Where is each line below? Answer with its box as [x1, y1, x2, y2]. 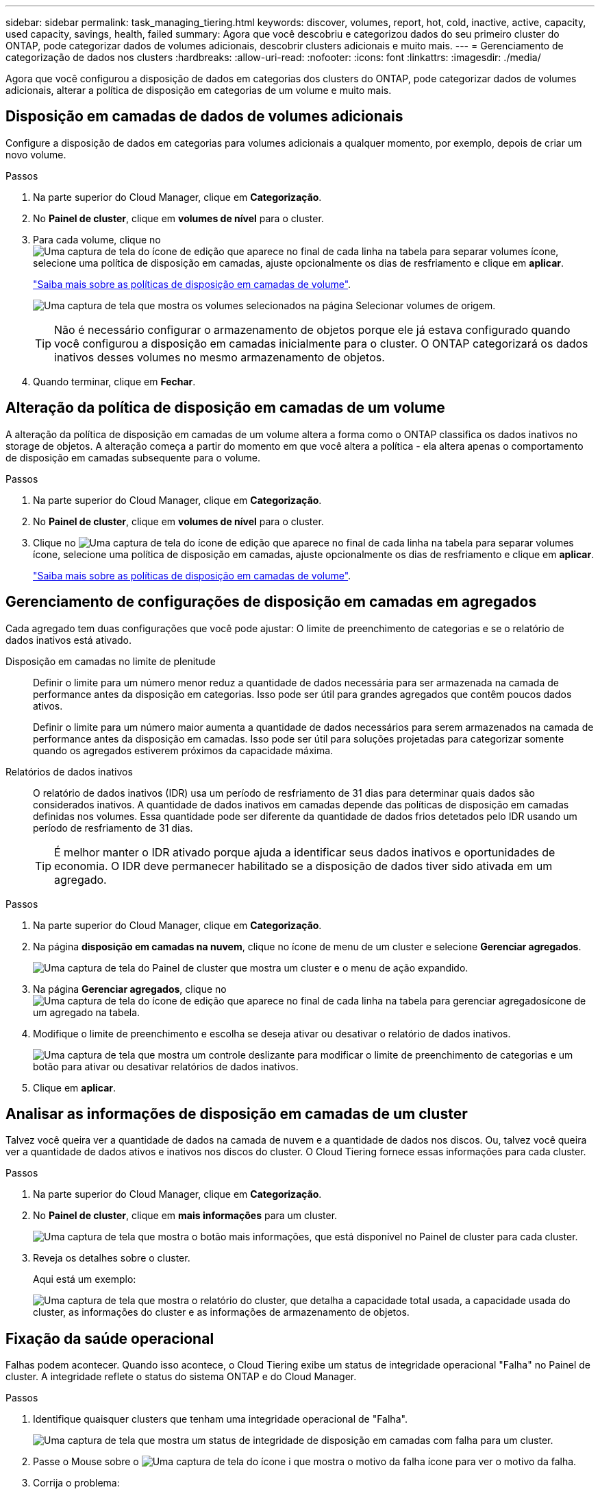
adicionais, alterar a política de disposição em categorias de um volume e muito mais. [5, 84, 392, 96]
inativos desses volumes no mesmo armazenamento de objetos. [54, 350, 385, 364]
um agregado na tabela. [33, 1006, 140, 1018]
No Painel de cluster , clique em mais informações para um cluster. [33, 1209, 338, 1222]
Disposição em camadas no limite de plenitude [5, 655, 216, 667]
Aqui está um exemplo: [33, 1273, 136, 1286]
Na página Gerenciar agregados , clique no [33, 983, 227, 995]
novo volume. [5, 148, 66, 160]
